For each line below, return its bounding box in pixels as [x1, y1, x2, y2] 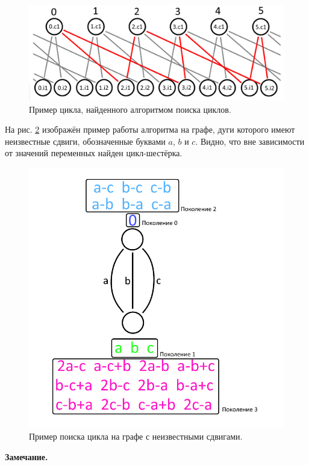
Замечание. [5, 450, 48, 463]
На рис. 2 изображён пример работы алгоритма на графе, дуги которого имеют [5, 123, 295, 136]
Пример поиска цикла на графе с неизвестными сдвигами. [29, 430, 243, 443]
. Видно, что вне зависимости [195, 134, 305, 147]
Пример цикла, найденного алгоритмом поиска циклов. [29, 103, 231, 115]
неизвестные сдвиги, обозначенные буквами [5, 134, 166, 147]
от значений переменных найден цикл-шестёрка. [5, 147, 183, 159]
